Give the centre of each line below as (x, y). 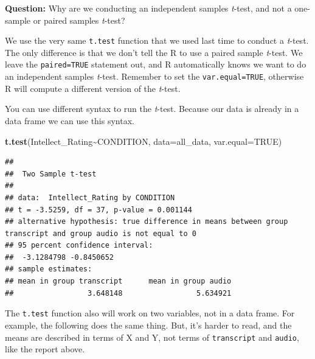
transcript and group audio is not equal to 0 (101, 233)
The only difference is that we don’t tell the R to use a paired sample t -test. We (154, 52)
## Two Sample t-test (51, 174)
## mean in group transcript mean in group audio (118, 281)
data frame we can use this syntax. (70, 120)
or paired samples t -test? (79, 20)
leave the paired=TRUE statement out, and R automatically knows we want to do (156, 64)
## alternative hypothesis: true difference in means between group (147, 222)
